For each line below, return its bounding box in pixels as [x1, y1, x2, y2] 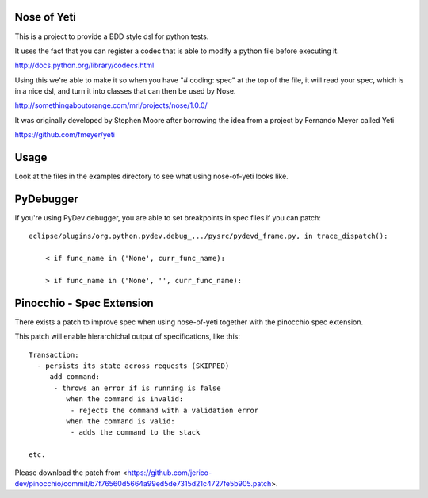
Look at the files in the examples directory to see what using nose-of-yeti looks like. [14, 171, 289, 182]
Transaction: [29, 350, 79, 359]
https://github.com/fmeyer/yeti [14, 130, 115, 140]
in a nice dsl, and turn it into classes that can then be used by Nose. [14, 86, 236, 96]
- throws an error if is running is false [53, 383, 221, 393]
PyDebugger [14, 192, 78, 205]
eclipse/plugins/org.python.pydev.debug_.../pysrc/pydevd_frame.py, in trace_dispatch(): [29, 232, 388, 241]
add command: [49, 373, 101, 381]
